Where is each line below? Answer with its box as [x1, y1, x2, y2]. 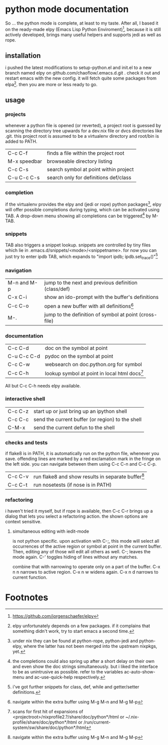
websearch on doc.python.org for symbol [44, 361, 142, 368]
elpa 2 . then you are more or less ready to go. [5, 81, 97, 88]
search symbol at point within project [46, 166, 134, 173]
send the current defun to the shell [33, 424, 115, 431]
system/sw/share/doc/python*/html [12, 724, 86, 730]
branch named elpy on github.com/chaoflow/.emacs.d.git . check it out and [5, 70, 160, 76]
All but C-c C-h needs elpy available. [5, 383, 81, 389]
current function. [12, 574, 47, 580]
